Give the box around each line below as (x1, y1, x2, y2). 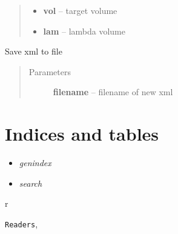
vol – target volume (43, 4, 117, 16)
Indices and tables (5, 121, 159, 146)
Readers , (5, 217, 38, 230)
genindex (19, 156, 51, 169)
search (19, 176, 42, 189)
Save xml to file (5, 45, 62, 58)
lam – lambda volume (43, 24, 125, 37)
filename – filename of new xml (53, 85, 173, 98)
